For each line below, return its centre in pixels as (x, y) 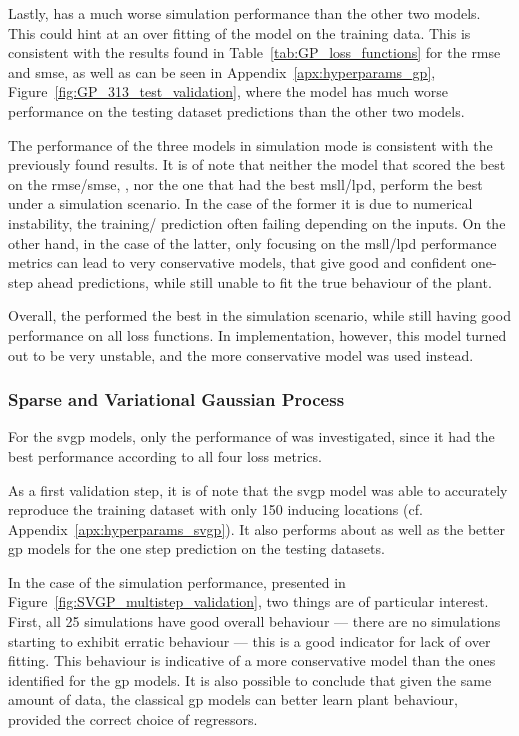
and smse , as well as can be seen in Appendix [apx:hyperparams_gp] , (222, 71)
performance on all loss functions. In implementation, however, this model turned (257, 334)
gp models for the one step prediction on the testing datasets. (196, 548)
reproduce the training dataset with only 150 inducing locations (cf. (215, 509)
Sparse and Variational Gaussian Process (176, 399)
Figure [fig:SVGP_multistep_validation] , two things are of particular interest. (248, 601)
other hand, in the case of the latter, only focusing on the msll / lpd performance (252, 242)
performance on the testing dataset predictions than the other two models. (236, 110)
